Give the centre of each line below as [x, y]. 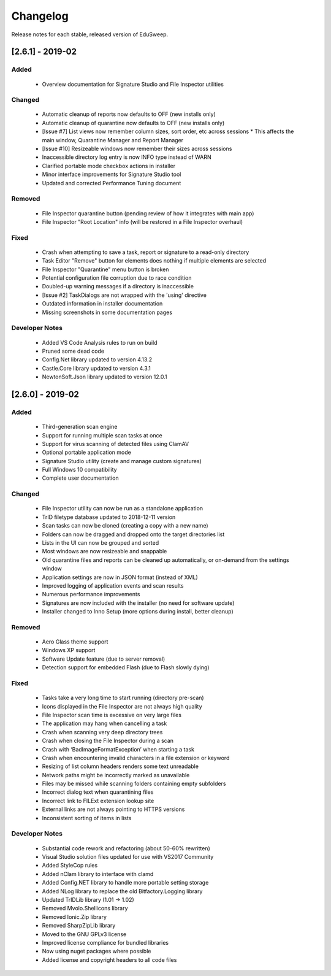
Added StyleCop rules [70, 866]
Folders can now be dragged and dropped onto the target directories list [133, 534]
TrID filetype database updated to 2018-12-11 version [109, 517]
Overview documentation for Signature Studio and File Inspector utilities [133, 84]
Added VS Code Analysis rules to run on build [100, 342]
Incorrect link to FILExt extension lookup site [98, 801]
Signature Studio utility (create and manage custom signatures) [122, 461]
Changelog [40, 16]
